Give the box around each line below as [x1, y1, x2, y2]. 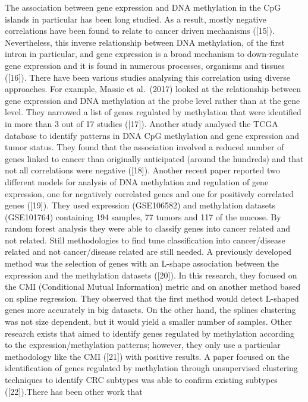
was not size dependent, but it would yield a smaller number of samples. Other [5, 315, 293, 328]
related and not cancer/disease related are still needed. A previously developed [5, 245, 291, 258]
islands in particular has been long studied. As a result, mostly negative [5, 12, 266, 25]
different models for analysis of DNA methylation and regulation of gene [5, 175, 269, 188]
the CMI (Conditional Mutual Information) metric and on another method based [5, 280, 301, 293]
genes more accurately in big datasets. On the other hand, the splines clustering [5, 303, 296, 316]
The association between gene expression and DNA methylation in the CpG [5, 1, 281, 13]
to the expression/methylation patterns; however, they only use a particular [5, 338, 281, 351]
